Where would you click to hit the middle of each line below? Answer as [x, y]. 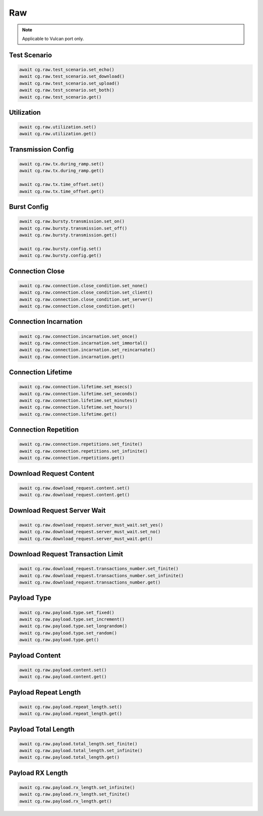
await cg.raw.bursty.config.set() [60, 249]
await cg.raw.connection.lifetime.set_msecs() [76, 387]
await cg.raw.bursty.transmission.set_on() [72, 221]
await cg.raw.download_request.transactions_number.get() [90, 582]
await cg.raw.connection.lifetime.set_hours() [76, 407]
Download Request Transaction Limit [66, 554]
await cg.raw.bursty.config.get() [60, 256]
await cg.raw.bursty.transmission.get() [68, 235]
